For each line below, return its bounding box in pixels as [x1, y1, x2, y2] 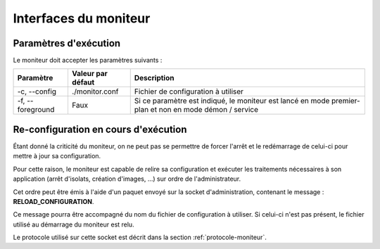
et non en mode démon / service [150, 105, 259, 115]
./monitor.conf [71, 87, 119, 96]
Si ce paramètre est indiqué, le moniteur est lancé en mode [134, 96, 330, 106]
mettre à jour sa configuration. [13, 152, 101, 160]
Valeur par [71, 69, 108, 79]
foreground [17, 105, 55, 115]
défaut [71, 77, 95, 87]
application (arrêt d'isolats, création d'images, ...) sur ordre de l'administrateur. [13, 174, 241, 183]
